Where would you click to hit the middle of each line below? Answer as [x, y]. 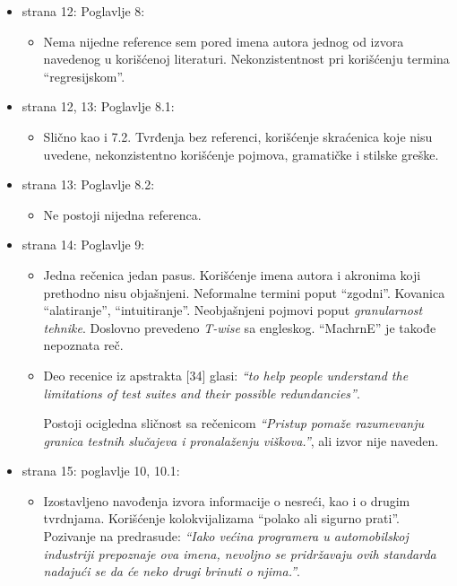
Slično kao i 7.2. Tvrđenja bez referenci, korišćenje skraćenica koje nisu [238, 136]
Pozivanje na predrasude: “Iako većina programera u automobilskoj [226, 536]
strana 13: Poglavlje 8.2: [88, 184]
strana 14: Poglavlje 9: [83, 245]
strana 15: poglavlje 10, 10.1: [101, 471]
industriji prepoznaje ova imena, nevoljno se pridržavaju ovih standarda [240, 553]
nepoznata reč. [83, 345]
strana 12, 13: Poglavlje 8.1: [98, 106]
